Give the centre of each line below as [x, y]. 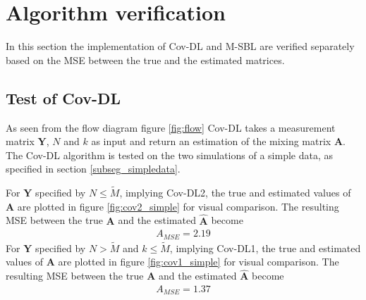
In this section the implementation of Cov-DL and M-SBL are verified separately [180, 46]
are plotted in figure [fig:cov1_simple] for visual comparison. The [199, 262]
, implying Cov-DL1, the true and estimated [265, 248]
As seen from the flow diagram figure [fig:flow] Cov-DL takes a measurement [171, 127]
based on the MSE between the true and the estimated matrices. [145, 60]
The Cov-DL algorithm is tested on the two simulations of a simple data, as [170, 155]
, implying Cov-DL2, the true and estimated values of [235, 193]
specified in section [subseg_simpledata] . [93, 169]
